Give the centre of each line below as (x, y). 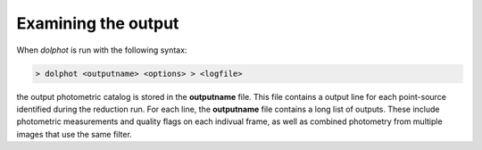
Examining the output (98, 23)
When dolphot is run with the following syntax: (102, 50)
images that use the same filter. (75, 134)
